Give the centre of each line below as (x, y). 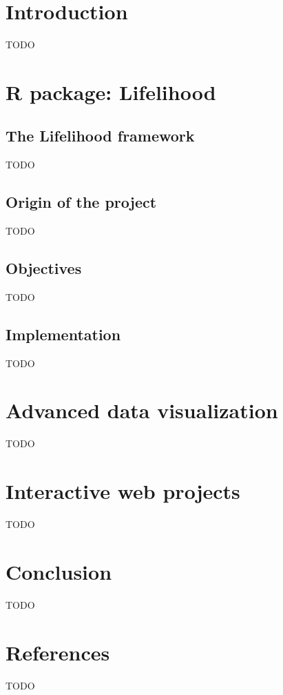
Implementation (63, 334)
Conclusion (59, 571)
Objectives (44, 268)
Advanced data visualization (142, 410)
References (58, 652)
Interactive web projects (123, 491)
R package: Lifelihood (111, 91)
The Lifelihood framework (100, 136)
